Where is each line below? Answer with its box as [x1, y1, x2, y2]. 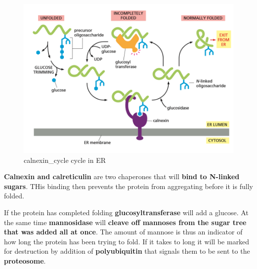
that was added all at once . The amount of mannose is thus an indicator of [4, 227, 243, 237]
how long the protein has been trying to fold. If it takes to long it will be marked [4, 236, 250, 246]
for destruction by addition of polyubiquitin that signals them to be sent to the [4, 246, 250, 256]
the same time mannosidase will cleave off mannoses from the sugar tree [4, 217, 247, 227]
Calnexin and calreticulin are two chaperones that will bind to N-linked [4, 171, 240, 182]
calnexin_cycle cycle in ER [24, 154, 106, 165]
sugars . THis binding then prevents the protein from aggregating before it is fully [4, 181, 253, 191]
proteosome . [4, 256, 46, 266]
